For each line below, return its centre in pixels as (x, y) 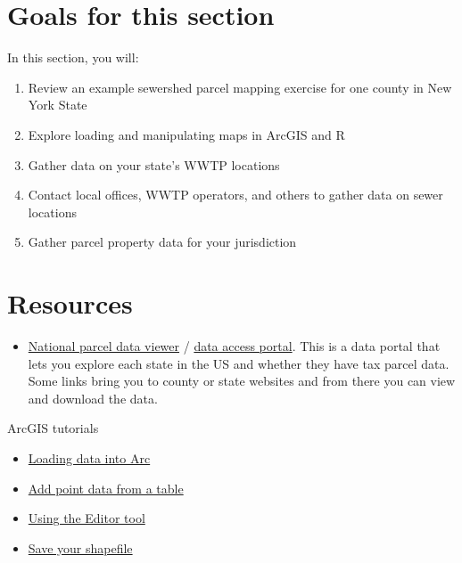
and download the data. (93, 398)
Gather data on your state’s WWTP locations (154, 164)
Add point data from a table (106, 488)
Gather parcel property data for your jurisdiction (162, 242)
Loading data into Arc (89, 457)
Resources (70, 303)
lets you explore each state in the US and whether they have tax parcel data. (239, 363)
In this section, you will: (73, 57)
